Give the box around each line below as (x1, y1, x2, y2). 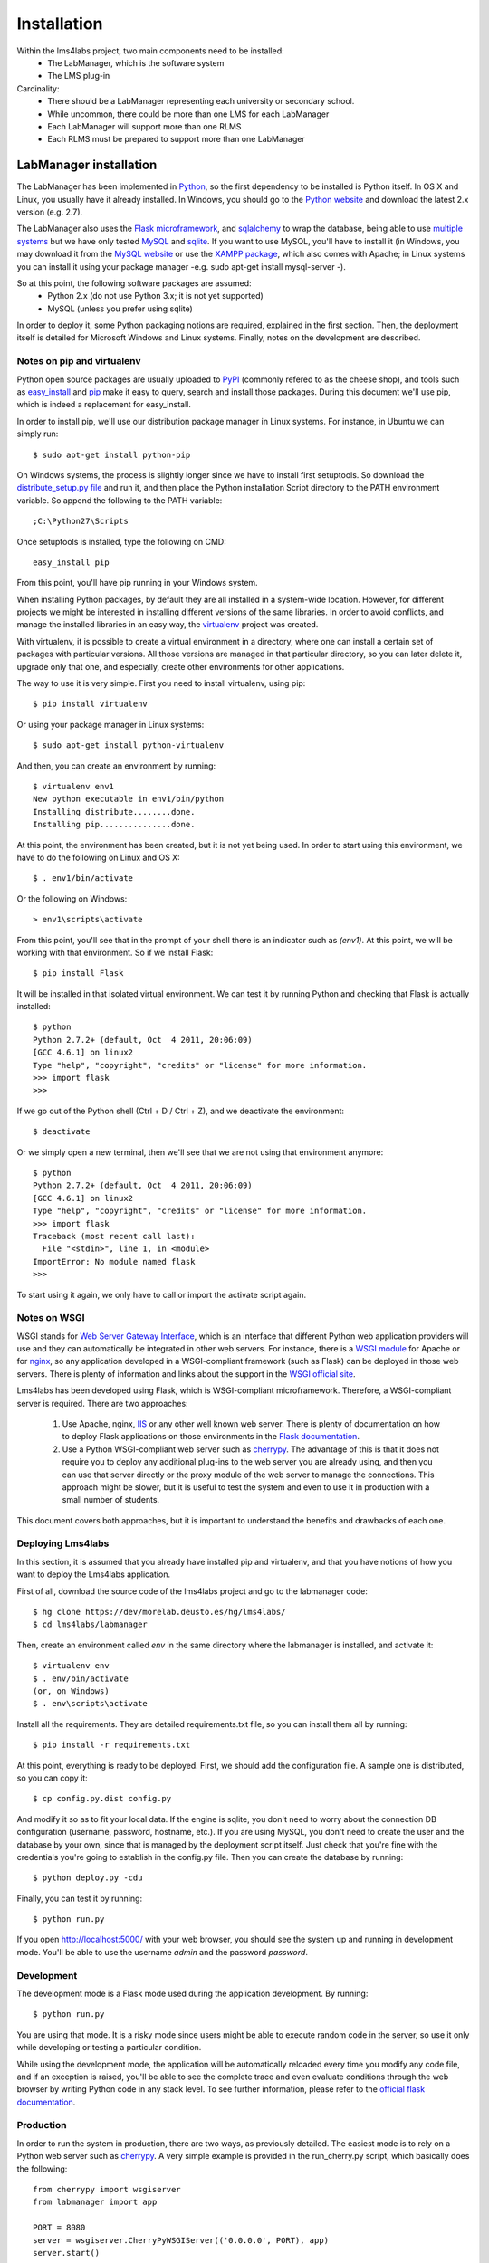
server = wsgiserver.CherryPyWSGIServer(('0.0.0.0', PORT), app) (33, 2235, 330, 2245)
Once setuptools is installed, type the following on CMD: (16, 536, 226, 547)
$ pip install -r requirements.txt (33, 1740, 191, 1751)
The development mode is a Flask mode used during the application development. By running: (16, 1988, 369, 1999)
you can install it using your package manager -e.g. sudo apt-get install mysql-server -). (16, 261, 346, 272)
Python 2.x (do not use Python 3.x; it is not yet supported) (47, 291, 264, 301)
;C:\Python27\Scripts (33, 516, 129, 527)
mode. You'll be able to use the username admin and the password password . (16, 1946, 308, 1957)
